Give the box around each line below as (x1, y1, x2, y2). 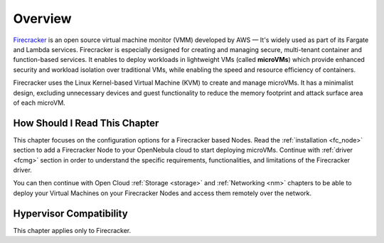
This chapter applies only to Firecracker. (13, 226, 132, 234)
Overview (13, 11, 72, 26)
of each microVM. (13, 98, 65, 107)
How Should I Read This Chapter (13, 117, 159, 129)
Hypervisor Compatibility (13, 207, 128, 219)
